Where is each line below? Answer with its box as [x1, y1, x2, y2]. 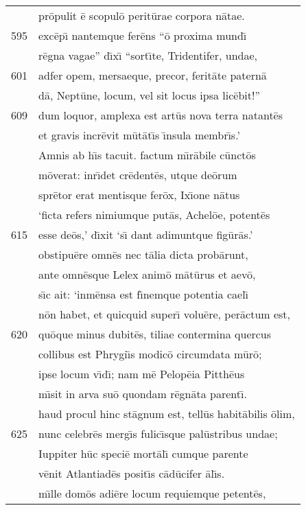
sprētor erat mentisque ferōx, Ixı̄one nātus [38, 187, 240, 202]
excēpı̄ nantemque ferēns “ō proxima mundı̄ [38, 27, 247, 43]
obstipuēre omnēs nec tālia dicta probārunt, [38, 246, 248, 262]
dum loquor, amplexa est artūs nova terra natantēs [38, 107, 283, 123]
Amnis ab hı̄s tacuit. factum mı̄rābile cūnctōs [38, 147, 256, 163]
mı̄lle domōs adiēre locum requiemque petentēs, [38, 485, 266, 501]
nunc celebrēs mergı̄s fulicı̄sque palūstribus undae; [38, 426, 278, 441]
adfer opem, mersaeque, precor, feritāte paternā [38, 67, 267, 83]
